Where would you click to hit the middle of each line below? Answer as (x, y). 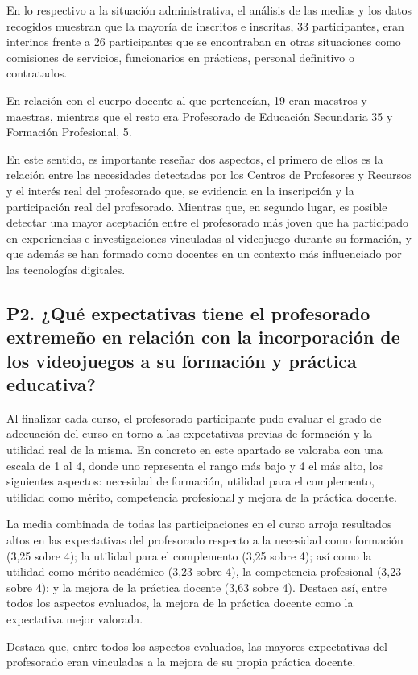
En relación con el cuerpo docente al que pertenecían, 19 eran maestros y (187, 100)
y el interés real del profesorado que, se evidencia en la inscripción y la (180, 190)
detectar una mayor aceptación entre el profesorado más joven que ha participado (207, 222)
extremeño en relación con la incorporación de (203, 337)
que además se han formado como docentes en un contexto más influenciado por (204, 254)
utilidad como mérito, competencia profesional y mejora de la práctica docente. (202, 496)
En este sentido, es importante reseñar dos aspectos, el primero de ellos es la (195, 158)
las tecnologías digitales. (66, 269)
